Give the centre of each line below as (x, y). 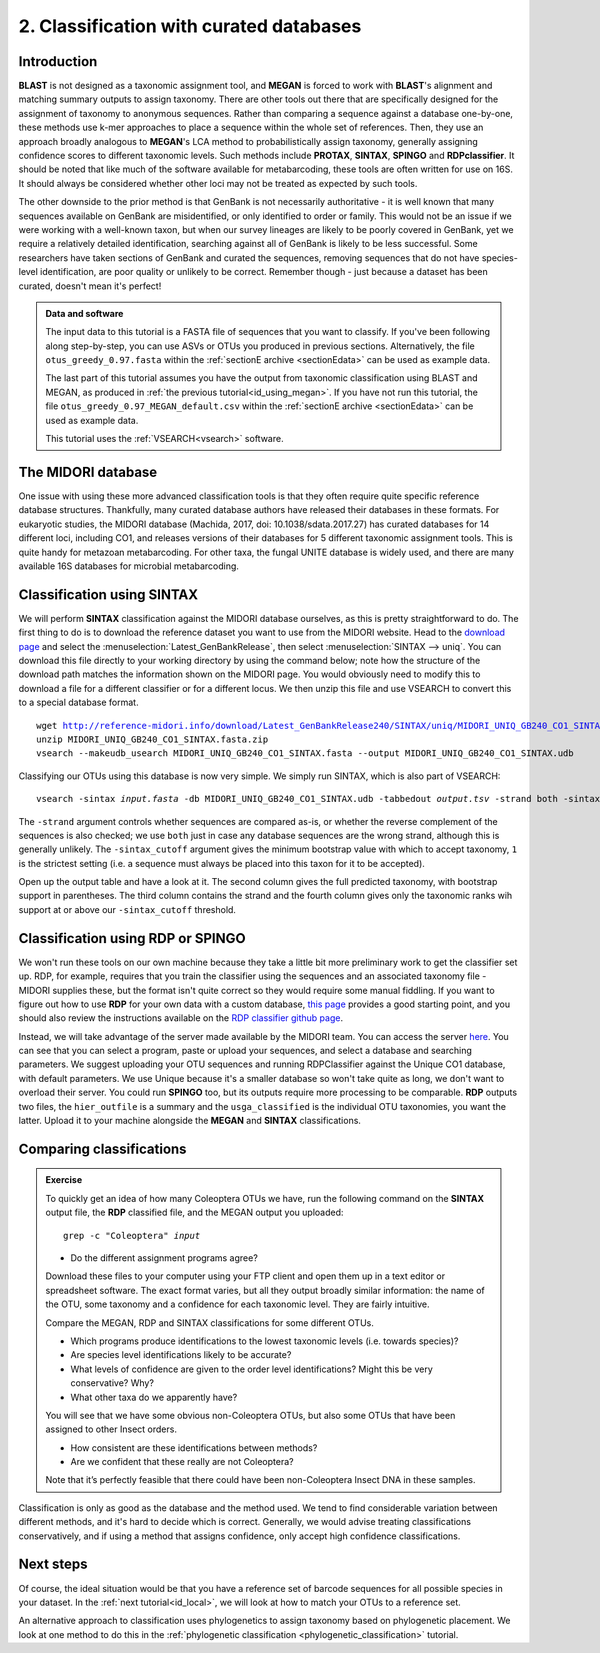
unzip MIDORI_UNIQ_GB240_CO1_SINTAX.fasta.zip (152, 739)
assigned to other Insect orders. (111, 1429)
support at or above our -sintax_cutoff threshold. (127, 909)
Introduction (58, 61)
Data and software (84, 313)
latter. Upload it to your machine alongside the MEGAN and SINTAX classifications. (190, 1121)
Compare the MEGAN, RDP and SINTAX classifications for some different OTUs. (209, 1322)
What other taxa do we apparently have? (154, 1397)
